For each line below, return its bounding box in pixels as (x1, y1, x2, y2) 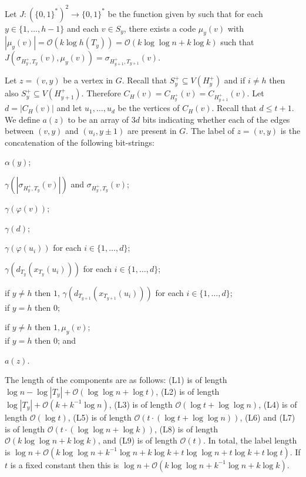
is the (280, 125, 301, 137)
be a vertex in (63, 74, 113, 86)
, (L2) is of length (156, 385, 220, 397)
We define (5, 113, 40, 125)
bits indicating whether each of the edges (142, 113, 290, 125)
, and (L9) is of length (97, 434, 177, 446)
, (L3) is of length (109, 398, 173, 410)
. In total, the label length (203, 434, 297, 446)
